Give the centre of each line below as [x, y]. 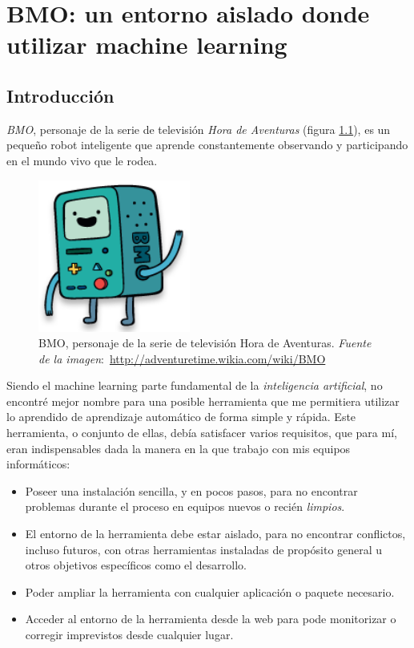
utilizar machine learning [147, 45]
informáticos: [38, 464]
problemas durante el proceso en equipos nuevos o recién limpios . [185, 506]
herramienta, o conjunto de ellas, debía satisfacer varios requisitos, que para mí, [202, 433]
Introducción [60, 95]
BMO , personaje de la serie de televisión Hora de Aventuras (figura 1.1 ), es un [199, 129]
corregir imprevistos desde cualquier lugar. [129, 635]
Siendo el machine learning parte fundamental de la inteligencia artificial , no [195, 385]
